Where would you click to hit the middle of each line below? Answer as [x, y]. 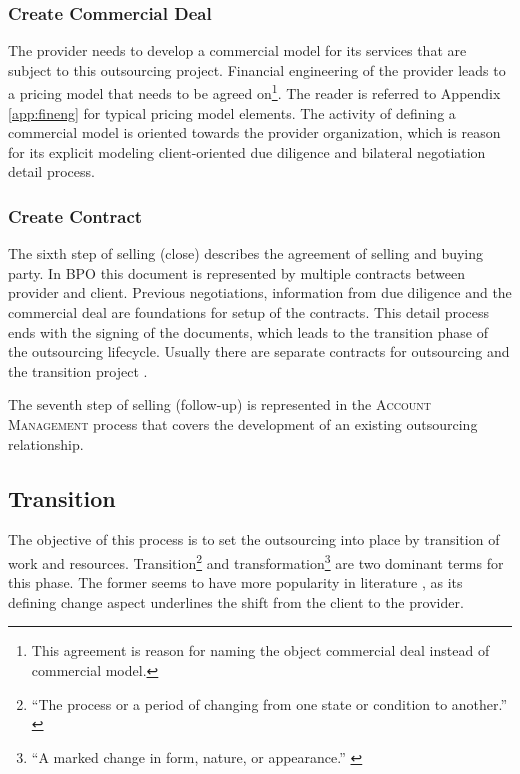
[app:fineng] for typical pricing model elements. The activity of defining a [232, 112]
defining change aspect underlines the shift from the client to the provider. [236, 601]
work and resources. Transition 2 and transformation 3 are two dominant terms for [256, 561]
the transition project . [78, 370]
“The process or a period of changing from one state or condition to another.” [269, 703]
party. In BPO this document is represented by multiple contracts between [237, 272]
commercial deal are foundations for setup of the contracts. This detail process [248, 312]
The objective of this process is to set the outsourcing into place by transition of [254, 539]
